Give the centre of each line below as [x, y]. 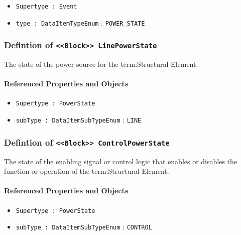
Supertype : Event [46, 7]
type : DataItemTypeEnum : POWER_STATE [80, 22]
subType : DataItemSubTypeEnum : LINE [79, 120]
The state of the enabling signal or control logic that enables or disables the [121, 161]
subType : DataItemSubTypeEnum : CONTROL [84, 227]
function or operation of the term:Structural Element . [87, 171]
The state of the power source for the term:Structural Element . [101, 64]
